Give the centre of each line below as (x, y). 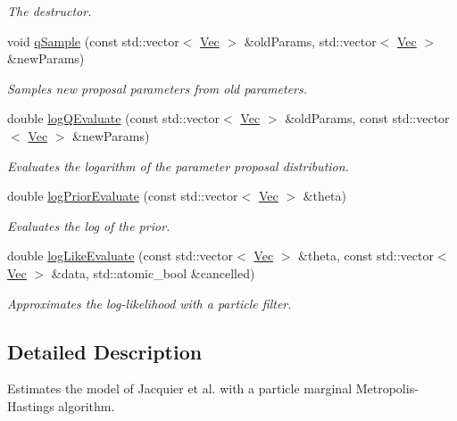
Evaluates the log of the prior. (89, 225)
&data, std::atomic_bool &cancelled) (153, 272)
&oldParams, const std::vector (367, 118)
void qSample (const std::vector (93, 41)
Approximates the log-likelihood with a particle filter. (150, 303)
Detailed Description (105, 351)
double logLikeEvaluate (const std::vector (120, 256)
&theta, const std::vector (366, 256)
